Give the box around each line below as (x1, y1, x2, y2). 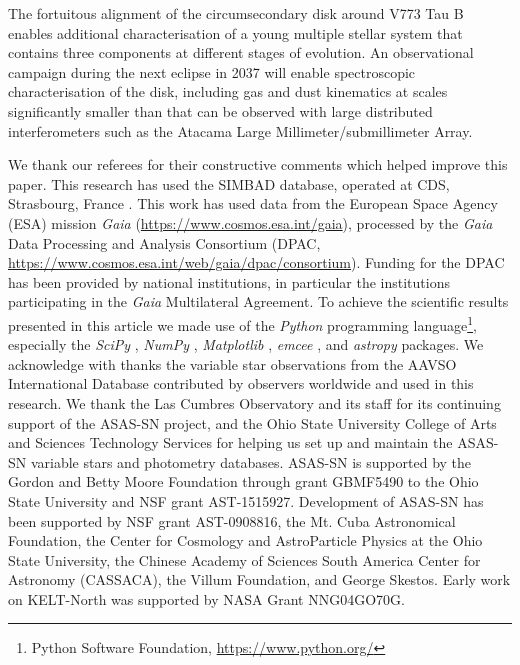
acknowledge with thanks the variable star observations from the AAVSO (8, 353, 457, 374)
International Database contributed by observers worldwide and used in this (8, 373, 474, 394)
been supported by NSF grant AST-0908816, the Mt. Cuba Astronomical (8, 510, 456, 531)
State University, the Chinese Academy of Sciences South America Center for (8, 549, 481, 570)
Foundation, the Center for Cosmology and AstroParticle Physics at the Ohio (8, 530, 483, 551)
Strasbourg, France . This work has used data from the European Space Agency (8, 193, 498, 214)
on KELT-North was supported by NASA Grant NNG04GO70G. (8, 588, 405, 609)
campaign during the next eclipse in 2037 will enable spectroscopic (8, 61, 416, 82)
